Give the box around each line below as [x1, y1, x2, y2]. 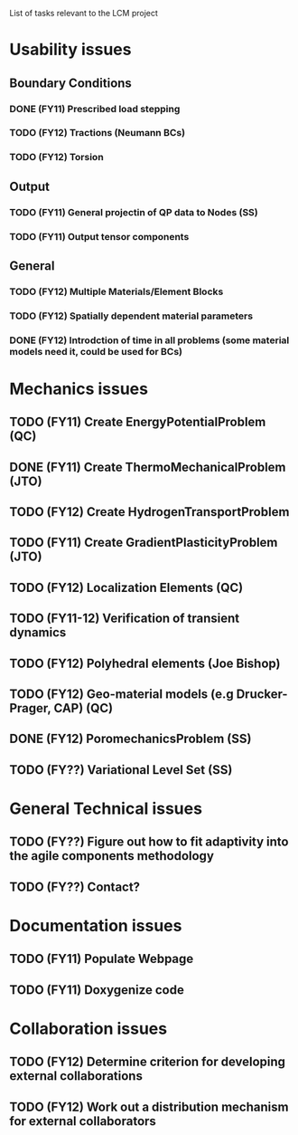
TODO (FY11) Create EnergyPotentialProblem [9, 415, 266, 430]
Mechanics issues [9, 378, 149, 399]
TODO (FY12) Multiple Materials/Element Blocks [9, 285, 224, 298]
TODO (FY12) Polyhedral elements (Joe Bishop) [9, 655, 281, 671]
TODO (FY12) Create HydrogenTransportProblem [9, 504, 290, 520]
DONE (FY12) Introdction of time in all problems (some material [9, 334, 290, 347]
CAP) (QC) [53, 701, 114, 716]
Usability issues [9, 40, 132, 60]
